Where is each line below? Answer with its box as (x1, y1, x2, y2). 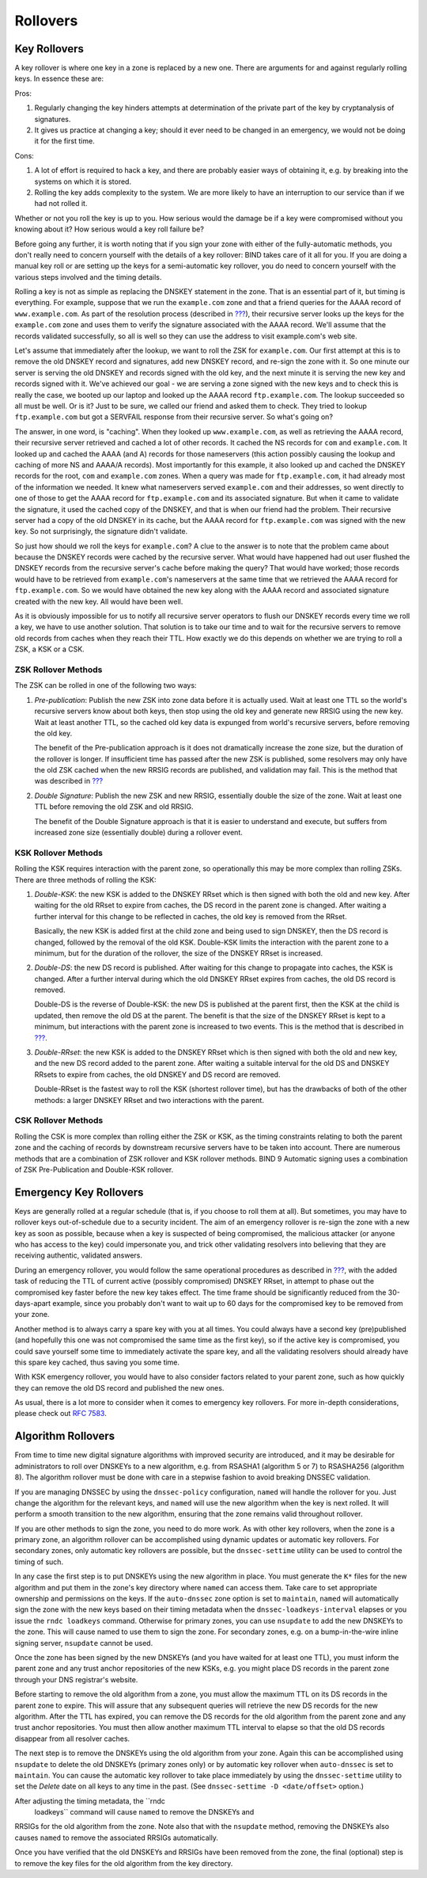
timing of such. (14, 1557, 63, 1567)
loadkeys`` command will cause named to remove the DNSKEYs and (34, 1807, 255, 1817)
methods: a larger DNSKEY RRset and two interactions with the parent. (34, 1095, 265, 1105)
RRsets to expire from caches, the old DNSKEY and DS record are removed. (34, 1070, 281, 1079)
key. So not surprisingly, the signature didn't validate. (14, 527, 188, 536)
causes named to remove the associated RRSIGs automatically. (14, 1833, 219, 1842)
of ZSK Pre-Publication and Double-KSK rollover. (14, 1165, 174, 1174)
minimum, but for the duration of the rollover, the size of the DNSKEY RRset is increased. (34, 948, 323, 958)
